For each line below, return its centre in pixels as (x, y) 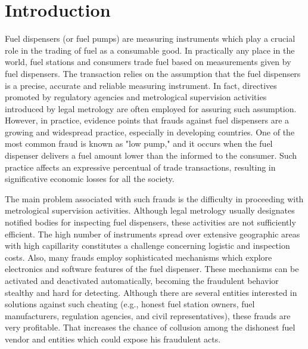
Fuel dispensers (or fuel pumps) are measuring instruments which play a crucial (150, 38)
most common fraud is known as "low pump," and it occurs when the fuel (139, 143)
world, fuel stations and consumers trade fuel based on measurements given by (148, 62)
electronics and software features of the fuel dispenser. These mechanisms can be (152, 269)
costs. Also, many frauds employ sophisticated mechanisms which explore (139, 257)
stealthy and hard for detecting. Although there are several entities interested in (151, 292)
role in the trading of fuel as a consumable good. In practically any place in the (150, 50)
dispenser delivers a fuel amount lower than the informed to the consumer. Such (151, 155)
